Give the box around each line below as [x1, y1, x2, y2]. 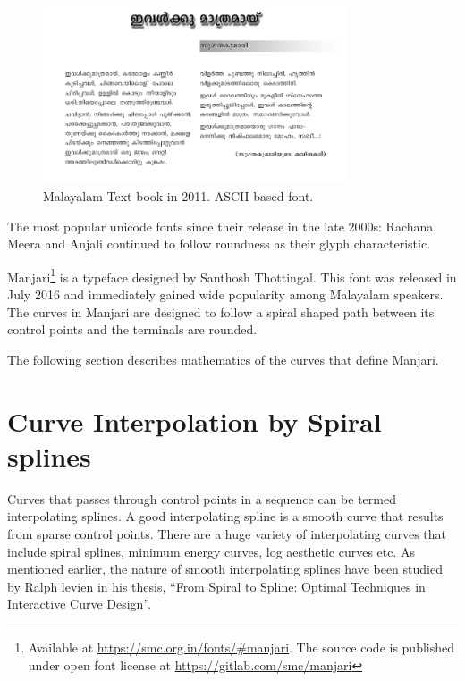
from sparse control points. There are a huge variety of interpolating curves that [7, 524, 447, 542]
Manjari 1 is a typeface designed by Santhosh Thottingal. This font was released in [7, 265, 457, 286]
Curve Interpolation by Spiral [7, 402, 382, 439]
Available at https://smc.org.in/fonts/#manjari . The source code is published [28, 637, 455, 656]
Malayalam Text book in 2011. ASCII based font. [43, 187, 314, 206]
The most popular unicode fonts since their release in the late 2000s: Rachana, [7, 216, 437, 235]
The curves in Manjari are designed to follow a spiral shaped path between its [7, 302, 435, 321]
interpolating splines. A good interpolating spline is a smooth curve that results [7, 507, 444, 525]
